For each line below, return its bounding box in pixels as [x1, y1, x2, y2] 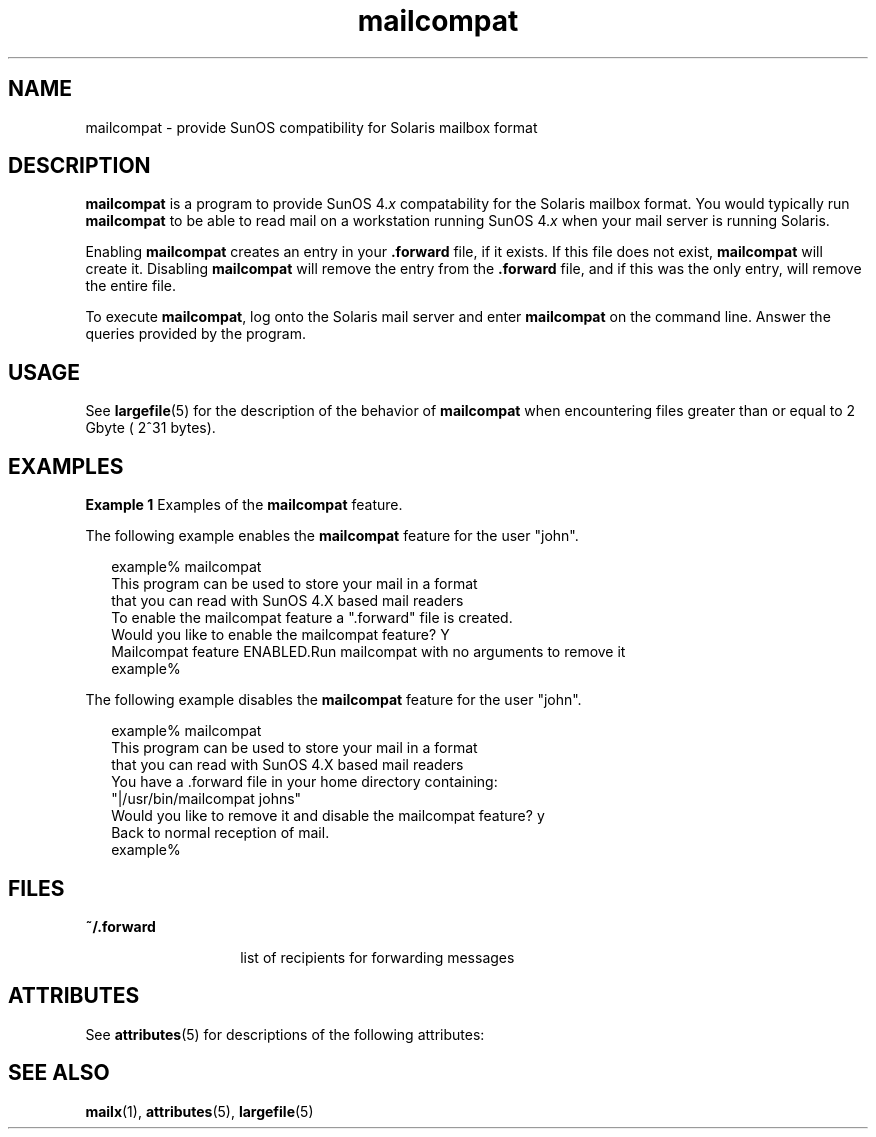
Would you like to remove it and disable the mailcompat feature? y [111, 807, 545, 825]
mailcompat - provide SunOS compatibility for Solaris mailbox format [85, 118, 538, 136]
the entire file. [85, 277, 177, 295]
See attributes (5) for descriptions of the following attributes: [85, 1025, 485, 1043]
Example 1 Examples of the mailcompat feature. [85, 496, 403, 514]
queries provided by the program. [85, 325, 307, 343]
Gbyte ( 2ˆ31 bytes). [85, 419, 216, 437]
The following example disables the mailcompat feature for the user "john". [85, 691, 582, 709]
